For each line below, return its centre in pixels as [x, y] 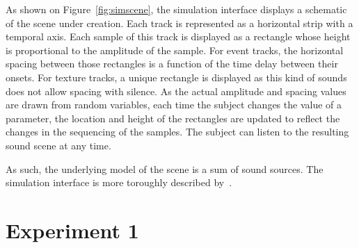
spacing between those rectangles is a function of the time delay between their [172, 64]
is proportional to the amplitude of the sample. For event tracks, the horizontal [175, 50]
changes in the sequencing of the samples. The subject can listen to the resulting [177, 132]
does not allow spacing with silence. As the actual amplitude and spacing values [176, 91]
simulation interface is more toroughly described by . [119, 182]
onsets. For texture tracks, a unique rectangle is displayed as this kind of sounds [176, 77]
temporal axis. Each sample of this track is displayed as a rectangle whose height [178, 36]
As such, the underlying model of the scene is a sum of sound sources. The [165, 168]
